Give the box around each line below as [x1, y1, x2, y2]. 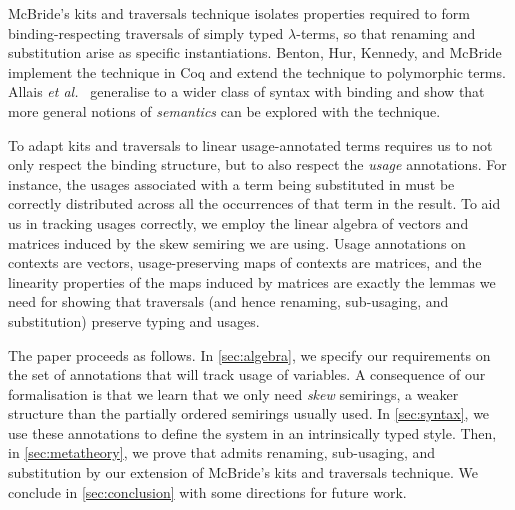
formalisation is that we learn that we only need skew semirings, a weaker [8, 383, 459, 404]
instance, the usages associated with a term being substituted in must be [8, 173, 455, 194]
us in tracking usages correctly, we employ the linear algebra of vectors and [8, 212, 469, 233]
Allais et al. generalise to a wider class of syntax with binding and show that [8, 81, 485, 102]
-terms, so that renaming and [296, 22, 476, 43]
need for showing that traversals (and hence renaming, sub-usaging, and [8, 291, 449, 312]
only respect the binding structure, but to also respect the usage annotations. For [8, 154, 507, 175]
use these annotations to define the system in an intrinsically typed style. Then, [8, 422, 497, 443]
